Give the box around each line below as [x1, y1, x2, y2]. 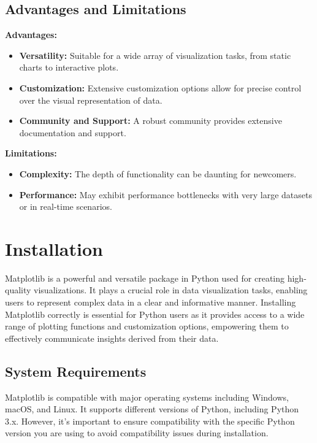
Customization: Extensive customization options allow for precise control [19, 81, 302, 94]
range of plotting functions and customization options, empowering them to [5, 320, 289, 333]
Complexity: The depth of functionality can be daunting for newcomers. [19, 167, 297, 180]
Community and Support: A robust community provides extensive [19, 114, 282, 127]
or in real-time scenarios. [19, 200, 112, 213]
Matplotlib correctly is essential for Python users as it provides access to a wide [5, 307, 305, 320]
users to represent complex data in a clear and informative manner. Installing [5, 296, 296, 309]
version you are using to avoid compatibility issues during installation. [5, 426, 269, 439]
